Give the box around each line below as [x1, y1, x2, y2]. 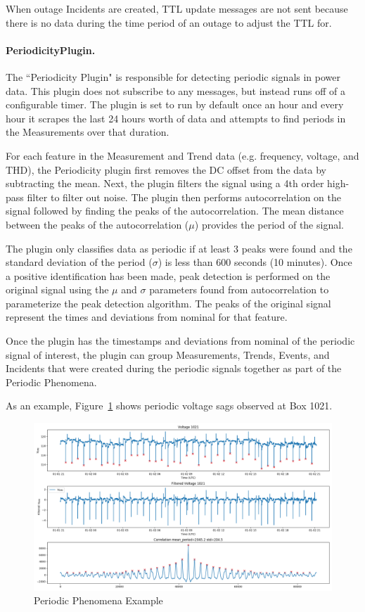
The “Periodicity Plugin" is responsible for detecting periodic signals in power [6, 69, 341, 84]
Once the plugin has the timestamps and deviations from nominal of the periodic [6, 333, 355, 348]
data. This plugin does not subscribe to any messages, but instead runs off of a [6, 83, 345, 98]
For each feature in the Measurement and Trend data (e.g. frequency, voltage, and [6, 148, 359, 162]
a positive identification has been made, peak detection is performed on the [6, 268, 331, 283]
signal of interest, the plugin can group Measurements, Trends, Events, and [6, 347, 330, 362]
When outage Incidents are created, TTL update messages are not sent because [6, 1, 348, 15]
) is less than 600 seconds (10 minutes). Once [158, 255, 352, 269]
